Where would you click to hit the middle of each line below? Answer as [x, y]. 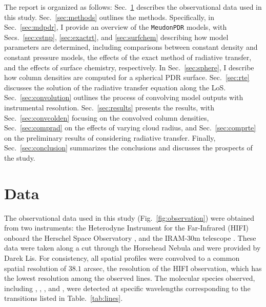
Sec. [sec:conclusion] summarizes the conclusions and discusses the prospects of [128, 148]
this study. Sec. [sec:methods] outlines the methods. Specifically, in [109, 17]
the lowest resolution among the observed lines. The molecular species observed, [130, 278]
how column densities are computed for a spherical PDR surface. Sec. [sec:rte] [127, 77]
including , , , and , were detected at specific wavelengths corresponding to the [127, 288]
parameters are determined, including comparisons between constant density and [131, 47]
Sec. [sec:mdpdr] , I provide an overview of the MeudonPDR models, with [116, 27]
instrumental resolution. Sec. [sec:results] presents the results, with [109, 107]
